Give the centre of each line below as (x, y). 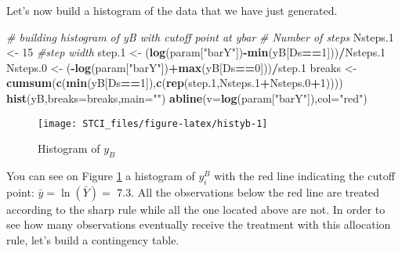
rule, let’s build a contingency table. (93, 240)
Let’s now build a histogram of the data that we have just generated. (172, 10)
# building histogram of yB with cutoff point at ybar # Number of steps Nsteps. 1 (200, 36)
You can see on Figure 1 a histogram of (101, 176)
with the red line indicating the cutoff (304, 176)
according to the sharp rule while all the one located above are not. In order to (196, 209)
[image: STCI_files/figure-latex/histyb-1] (153, 123)
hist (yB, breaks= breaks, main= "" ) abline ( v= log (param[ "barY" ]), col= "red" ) (187, 98)
